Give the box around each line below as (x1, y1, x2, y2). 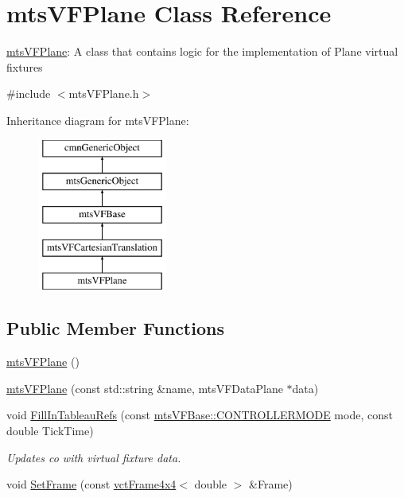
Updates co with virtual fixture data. (6, 449, 181, 465)
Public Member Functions (6, 316, 224, 340)
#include (6, 85, 51, 102)
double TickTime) (6, 422, 94, 439)
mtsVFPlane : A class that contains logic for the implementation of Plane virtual (6, 43, 398, 60)
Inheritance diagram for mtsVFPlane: (6, 111, 189, 128)
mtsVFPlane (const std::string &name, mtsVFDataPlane (6, 379, 283, 396)
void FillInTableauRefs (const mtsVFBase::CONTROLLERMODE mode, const (6, 407, 393, 423)
